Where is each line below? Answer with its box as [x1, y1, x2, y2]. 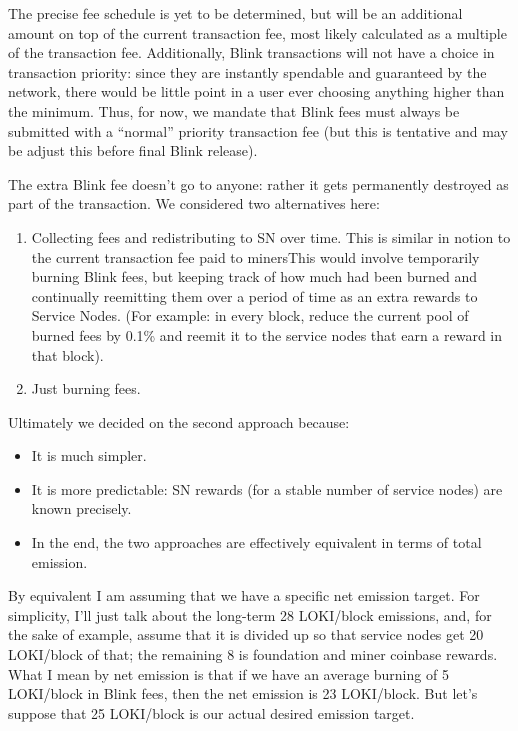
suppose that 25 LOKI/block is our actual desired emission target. [8, 702, 415, 723]
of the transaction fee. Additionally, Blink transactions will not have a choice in [8, 42, 495, 63]
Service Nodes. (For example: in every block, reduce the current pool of [31, 305, 469, 326]
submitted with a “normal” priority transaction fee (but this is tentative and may [8, 120, 508, 141]
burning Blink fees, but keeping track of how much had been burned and [31, 266, 478, 287]
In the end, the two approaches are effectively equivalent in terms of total [31, 532, 482, 553]
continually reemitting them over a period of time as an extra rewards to [31, 285, 478, 306]
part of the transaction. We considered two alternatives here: [8, 193, 380, 214]
